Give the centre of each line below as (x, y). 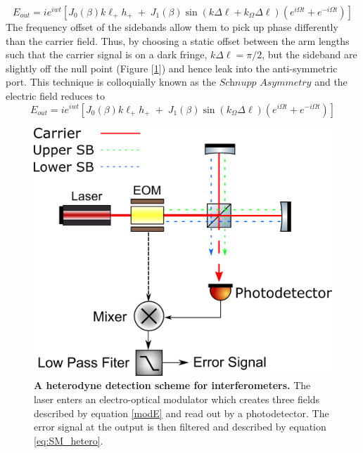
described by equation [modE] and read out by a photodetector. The (181, 413)
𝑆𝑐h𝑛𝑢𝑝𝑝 (238, 83)
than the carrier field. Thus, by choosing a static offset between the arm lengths (178, 40)
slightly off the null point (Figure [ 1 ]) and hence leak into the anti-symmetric (172, 68)
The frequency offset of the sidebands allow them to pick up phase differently (172, 27)
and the (331, 82)
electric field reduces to (55, 95)
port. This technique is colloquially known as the (111, 82)
